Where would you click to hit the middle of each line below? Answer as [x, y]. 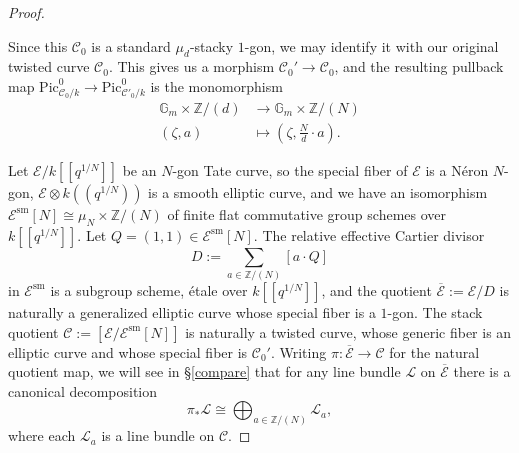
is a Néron [457, 169]
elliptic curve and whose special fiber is [128, 351]
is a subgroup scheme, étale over [149, 289]
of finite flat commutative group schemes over [307, 213]
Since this [38, 45]
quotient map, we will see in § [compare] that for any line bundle [204, 371]
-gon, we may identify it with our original [371, 45]
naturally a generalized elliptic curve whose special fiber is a [192, 311]
